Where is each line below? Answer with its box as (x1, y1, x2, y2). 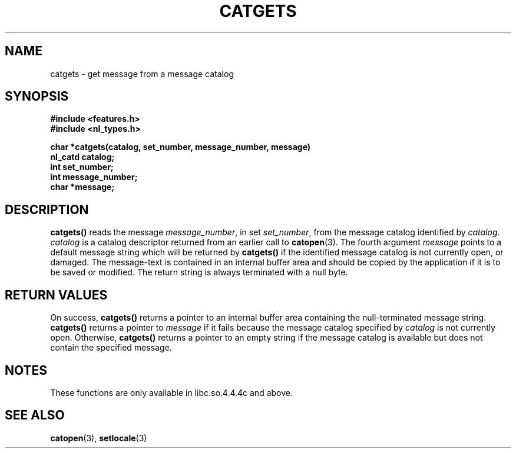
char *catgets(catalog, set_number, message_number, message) (50, 142, 311, 152)
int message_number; (50, 172, 138, 182)
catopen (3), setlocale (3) (50, 432, 147, 443)
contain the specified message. (50, 342, 172, 353)
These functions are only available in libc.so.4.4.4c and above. (50, 387, 293, 398)
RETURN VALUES (5, 287, 108, 302)
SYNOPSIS (5, 89, 69, 104)
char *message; (50, 182, 115, 192)
